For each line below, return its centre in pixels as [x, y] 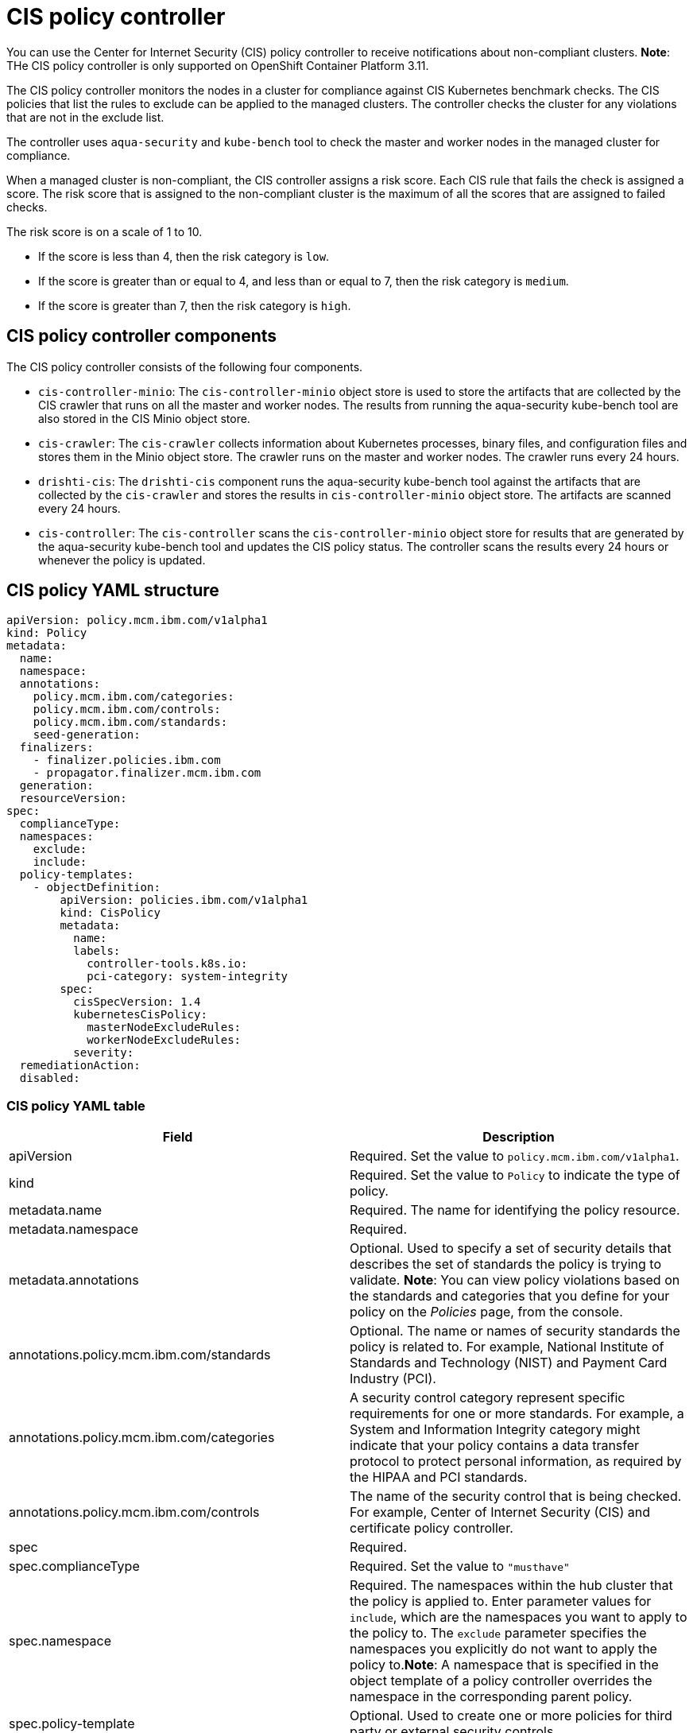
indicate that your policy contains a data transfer [495, 1446]
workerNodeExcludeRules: [164, 1040]
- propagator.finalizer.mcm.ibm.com [147, 773]
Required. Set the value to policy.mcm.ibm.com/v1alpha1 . [515, 1156]
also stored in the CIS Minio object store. [144, 418]
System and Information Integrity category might [495, 1430]
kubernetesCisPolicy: [140, 1015]
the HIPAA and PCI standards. [439, 1477]
